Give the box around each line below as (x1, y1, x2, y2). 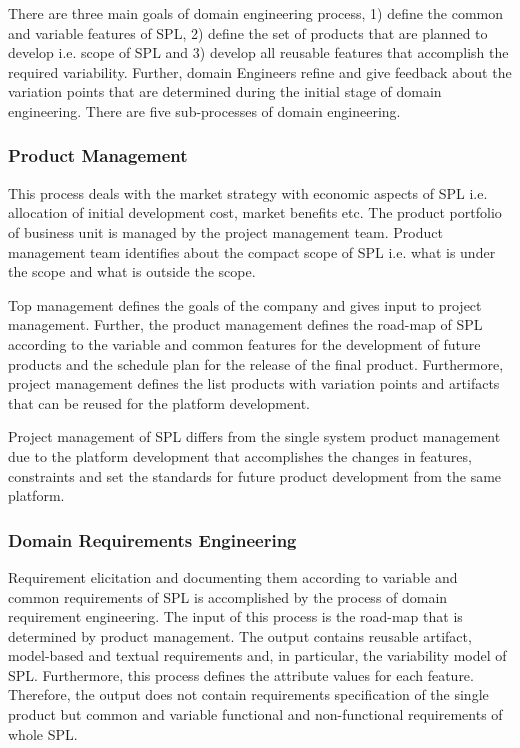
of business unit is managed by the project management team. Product (8, 221, 443, 242)
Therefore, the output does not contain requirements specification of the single (8, 684, 489, 705)
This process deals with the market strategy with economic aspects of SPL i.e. (8, 182, 488, 203)
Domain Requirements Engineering (8, 527, 297, 552)
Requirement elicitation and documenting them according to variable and (8, 566, 458, 587)
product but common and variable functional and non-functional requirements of (8, 704, 503, 725)
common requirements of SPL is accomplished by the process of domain (8, 586, 448, 607)
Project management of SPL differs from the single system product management (8, 426, 501, 447)
